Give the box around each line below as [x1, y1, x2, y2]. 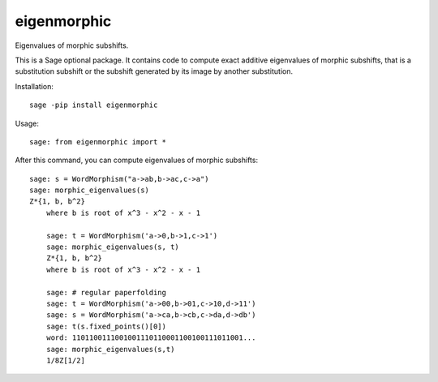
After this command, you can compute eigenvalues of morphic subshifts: [15, 155, 259, 165]
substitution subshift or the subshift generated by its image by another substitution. [15, 67, 294, 76]
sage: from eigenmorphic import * [29, 137, 166, 146]
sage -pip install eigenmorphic [29, 101, 158, 109]
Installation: [15, 81, 54, 91]
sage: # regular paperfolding [45, 288, 166, 297]
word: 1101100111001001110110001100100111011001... [45, 333, 256, 342]
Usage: [15, 118, 40, 128]
